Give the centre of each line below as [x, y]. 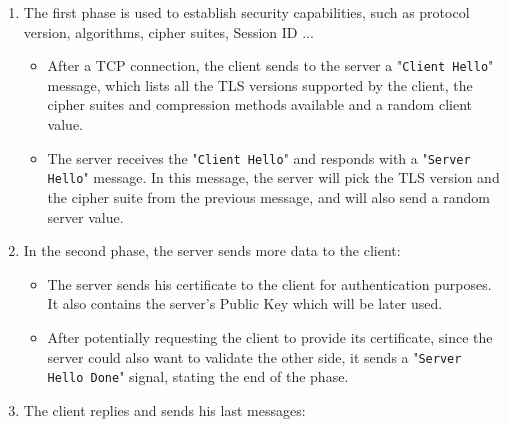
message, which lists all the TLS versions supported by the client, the [260, 84]
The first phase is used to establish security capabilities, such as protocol [246, 12]
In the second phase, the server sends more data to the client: [212, 250]
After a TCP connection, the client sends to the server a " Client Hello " [270, 65]
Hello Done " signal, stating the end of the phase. [198, 376]
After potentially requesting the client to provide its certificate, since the [270, 336]
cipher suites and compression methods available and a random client [259, 104]
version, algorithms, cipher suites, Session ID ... [168, 31]
